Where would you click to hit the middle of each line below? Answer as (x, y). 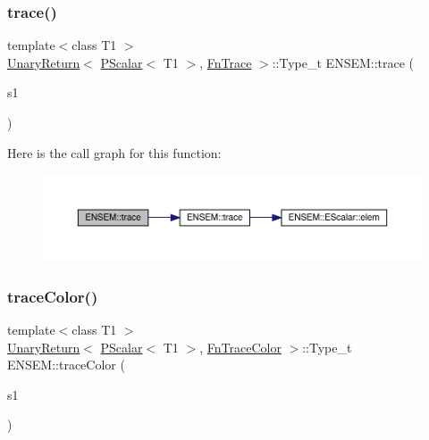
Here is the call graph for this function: (114, 152)
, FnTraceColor (240, 347)
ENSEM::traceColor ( (66, 365)
